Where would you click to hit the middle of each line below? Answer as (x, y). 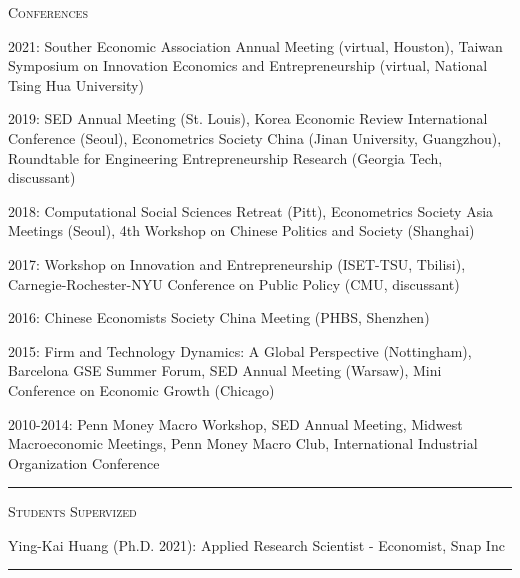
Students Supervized (72, 511)
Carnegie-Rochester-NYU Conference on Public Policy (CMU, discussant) (234, 283)
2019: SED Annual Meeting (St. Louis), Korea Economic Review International (248, 118)
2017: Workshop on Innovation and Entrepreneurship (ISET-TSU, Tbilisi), (237, 263)
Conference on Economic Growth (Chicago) (141, 389)
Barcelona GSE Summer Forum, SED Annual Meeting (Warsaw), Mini (225, 370)
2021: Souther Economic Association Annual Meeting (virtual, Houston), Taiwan (255, 45)
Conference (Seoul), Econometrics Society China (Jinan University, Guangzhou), (255, 137)
